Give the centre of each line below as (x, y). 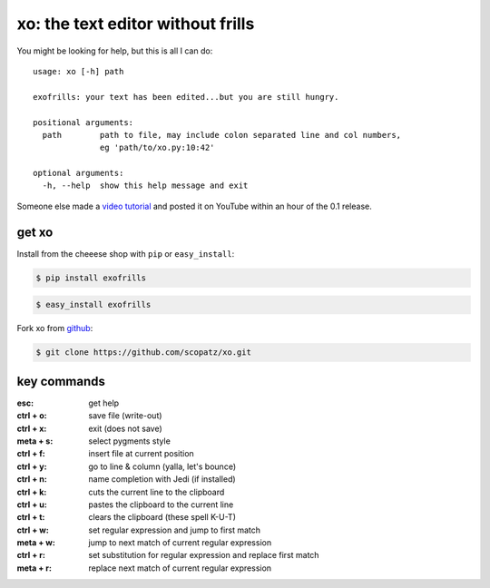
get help (104, 403)
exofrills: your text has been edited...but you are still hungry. (186, 97)
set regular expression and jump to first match (175, 530)
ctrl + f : (31, 454)
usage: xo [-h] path (78, 71)
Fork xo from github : (55, 328)
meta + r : (34, 568)
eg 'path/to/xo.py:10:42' (157, 148)
